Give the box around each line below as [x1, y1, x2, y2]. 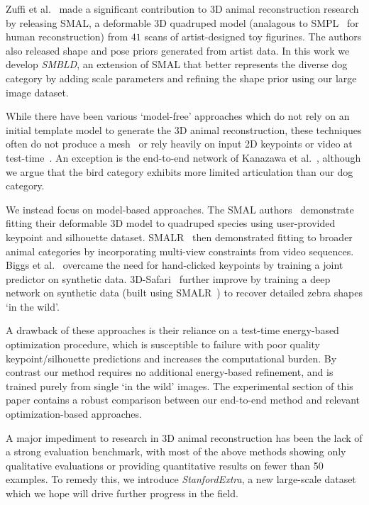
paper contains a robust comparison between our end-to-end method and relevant [6, 392, 360, 407]
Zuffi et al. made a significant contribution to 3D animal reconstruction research [6, 1, 359, 16]
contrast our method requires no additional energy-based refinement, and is [6, 365, 334, 379]
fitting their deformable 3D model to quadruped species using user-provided [6, 216, 336, 231]
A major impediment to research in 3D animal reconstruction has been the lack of [6, 430, 363, 445]
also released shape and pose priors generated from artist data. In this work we [6, 43, 350, 57]
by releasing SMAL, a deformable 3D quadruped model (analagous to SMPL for [6, 15, 359, 30]
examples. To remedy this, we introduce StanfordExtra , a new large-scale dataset [6, 472, 356, 487]
